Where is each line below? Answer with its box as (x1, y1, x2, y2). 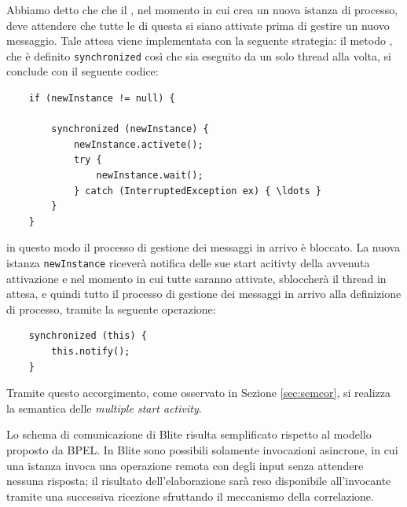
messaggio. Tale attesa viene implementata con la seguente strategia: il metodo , (6, 32, 393, 49)
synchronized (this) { (28, 330, 147, 342)
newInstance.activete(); (73, 138, 203, 150)
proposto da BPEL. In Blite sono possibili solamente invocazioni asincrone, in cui (6, 441, 398, 457)
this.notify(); (51, 346, 130, 357)
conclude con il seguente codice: (6, 63, 159, 79)
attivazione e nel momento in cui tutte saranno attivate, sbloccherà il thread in (6, 270, 387, 286)
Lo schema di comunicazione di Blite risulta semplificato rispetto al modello (6, 426, 372, 443)
